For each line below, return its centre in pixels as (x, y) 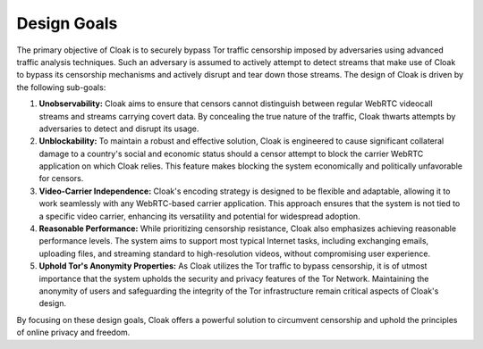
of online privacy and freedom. (73, 332)
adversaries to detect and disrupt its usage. (119, 129)
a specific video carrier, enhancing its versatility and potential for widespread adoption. (200, 216)
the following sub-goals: (61, 87)
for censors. (61, 179)
